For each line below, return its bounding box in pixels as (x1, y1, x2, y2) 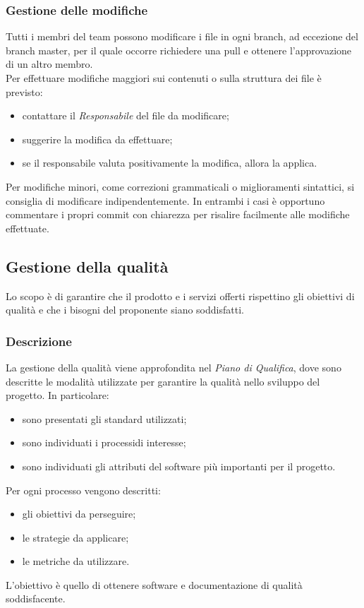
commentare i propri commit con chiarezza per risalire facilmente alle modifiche (6, 207, 350, 222)
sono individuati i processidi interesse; (22, 435, 186, 450)
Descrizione (6, 332, 72, 350)
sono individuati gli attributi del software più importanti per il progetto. (22, 458, 336, 473)
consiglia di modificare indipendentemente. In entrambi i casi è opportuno (6, 193, 325, 208)
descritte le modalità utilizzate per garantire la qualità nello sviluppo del (6, 374, 320, 388)
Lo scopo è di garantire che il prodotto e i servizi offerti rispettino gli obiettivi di (6, 288, 355, 303)
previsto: (6, 84, 43, 99)
